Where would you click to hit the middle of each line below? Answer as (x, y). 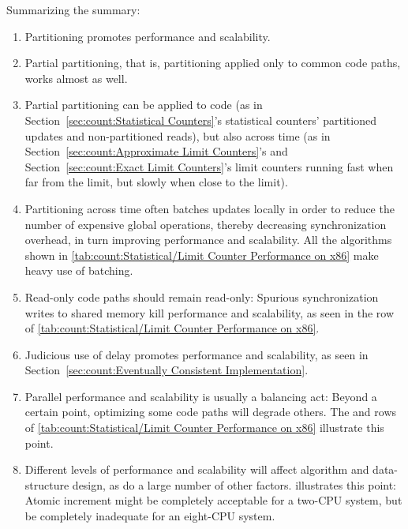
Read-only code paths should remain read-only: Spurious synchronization (202, 296)
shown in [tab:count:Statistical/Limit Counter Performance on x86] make (202, 255)
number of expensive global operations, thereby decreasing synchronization (206, 224)
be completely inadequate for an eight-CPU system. (150, 516)
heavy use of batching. (79, 270)
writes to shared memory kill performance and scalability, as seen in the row (210, 312)
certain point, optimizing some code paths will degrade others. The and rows (211, 412)
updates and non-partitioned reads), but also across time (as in (178, 135)
